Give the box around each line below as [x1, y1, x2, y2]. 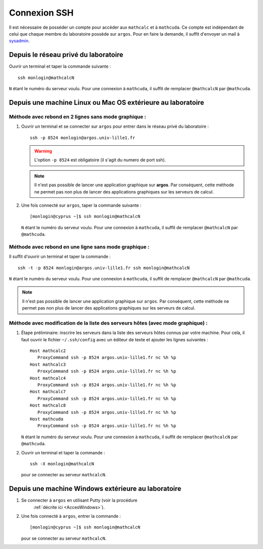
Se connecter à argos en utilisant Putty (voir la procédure [21, 497, 137, 503]
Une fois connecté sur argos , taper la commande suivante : [21, 202, 142, 208]
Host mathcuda [30, 416, 63, 422]
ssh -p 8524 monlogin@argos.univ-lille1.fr [30, 135, 135, 140]
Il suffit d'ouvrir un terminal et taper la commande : [9, 254, 111, 259]
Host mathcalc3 [30, 361, 66, 367]
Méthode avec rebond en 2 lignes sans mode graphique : [9, 113, 146, 120]
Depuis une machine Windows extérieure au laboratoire [9, 485, 182, 493]
